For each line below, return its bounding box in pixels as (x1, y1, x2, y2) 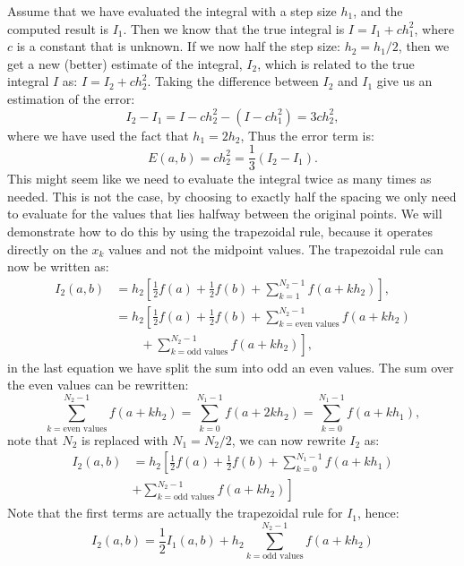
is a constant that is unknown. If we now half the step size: (16, 37, 340, 56)
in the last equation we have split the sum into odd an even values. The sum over (7, 357, 454, 376)
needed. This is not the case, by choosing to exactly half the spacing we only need (7, 186, 457, 205)
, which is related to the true (257, 54, 415, 73)
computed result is (7, 19, 108, 38)
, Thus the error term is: (240, 125, 374, 144)
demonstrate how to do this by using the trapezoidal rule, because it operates (7, 222, 433, 240)
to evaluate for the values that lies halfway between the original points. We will (7, 204, 443, 223)
